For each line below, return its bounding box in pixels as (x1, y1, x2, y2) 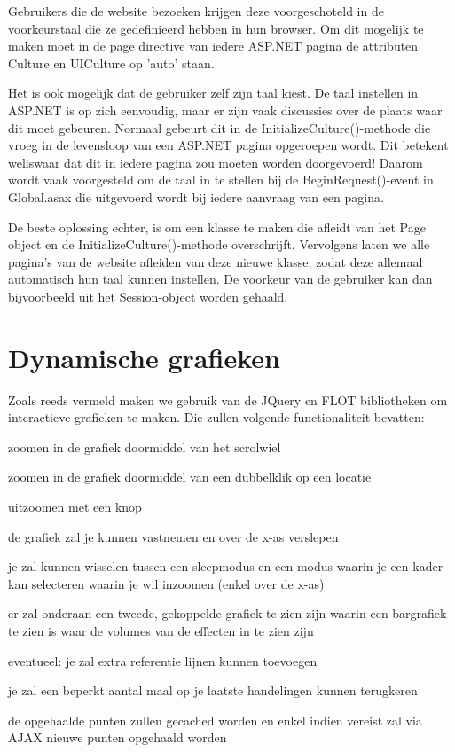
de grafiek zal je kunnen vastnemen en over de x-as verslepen (8, 527, 339, 545)
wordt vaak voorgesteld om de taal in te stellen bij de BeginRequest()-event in (8, 170, 434, 189)
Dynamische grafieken (8, 339, 280, 375)
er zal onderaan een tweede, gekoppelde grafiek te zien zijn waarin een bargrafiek (8, 604, 447, 623)
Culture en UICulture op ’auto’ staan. (8, 53, 215, 72)
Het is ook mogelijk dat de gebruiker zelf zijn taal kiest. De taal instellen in (8, 83, 419, 102)
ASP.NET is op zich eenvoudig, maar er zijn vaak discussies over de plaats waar (8, 100, 443, 119)
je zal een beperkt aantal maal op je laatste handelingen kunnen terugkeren (8, 681, 418, 700)
